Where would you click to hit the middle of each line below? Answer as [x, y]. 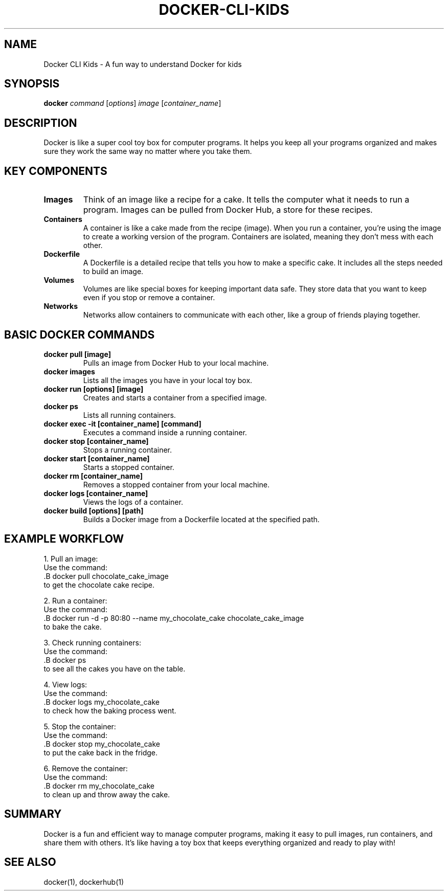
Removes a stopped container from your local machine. [176, 484]
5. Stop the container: [80, 726]
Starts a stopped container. [129, 467]
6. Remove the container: [86, 768]
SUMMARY [33, 814]
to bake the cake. [73, 626]
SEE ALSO [30, 862]
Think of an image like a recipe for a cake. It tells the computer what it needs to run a [246, 200]
